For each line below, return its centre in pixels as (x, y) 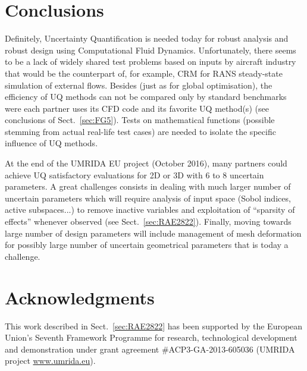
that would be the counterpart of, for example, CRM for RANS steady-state (144, 73)
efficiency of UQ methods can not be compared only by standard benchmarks (146, 97)
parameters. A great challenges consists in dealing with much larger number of (148, 186)
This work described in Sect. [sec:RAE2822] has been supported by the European (154, 326)
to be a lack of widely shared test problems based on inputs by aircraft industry (151, 62)
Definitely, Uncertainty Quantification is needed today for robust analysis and (147, 38)
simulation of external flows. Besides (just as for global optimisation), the (139, 85)
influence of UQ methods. (51, 143)
